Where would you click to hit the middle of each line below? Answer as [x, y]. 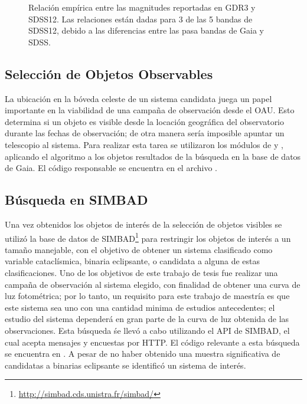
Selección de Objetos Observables [109, 73]
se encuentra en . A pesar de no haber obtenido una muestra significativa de [143, 354]
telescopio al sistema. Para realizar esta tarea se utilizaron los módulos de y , [144, 144]
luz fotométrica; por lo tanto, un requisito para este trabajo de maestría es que [147, 296]
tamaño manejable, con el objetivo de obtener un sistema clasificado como [139, 249]
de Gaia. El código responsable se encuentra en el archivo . [111, 168]
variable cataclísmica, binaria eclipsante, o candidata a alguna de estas [133, 261]
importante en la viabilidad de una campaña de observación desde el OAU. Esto [150, 110]
